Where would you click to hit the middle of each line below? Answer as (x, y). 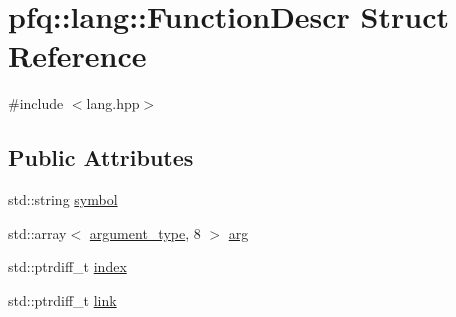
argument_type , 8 (145, 232)
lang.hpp (113, 103)
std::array (37, 232)
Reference (77, 55)
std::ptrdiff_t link (62, 299)
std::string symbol (63, 199)
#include (36, 103)
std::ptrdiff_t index (67, 266)
